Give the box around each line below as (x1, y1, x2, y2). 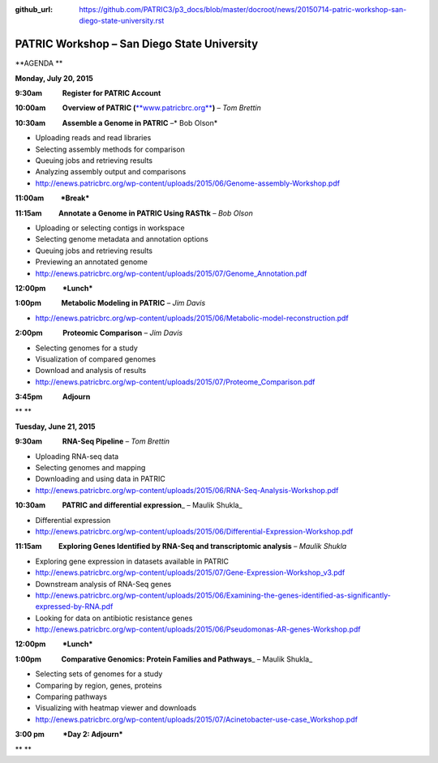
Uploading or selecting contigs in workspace (35, 223, 186, 233)
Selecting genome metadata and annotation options (35, 234, 208, 244)
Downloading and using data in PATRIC (35, 474, 165, 484)
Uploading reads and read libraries (35, 133, 152, 143)
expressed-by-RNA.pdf (35, 602, 114, 611)
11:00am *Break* (15, 193, 90, 203)
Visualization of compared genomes (35, 354, 157, 364)
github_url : (15, 5, 53, 14)
